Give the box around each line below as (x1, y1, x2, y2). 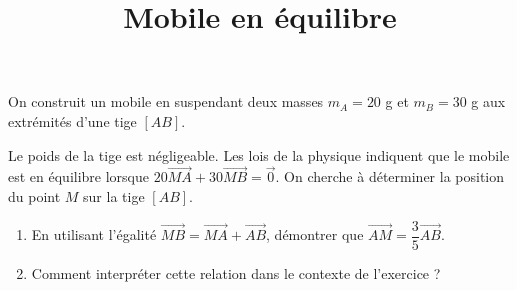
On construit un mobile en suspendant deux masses (8, 91, 324, 112)
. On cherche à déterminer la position (275, 166, 505, 187)
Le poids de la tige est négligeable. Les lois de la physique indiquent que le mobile (8, 144, 510, 165)
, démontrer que (266, 224, 364, 245)
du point (8, 185, 61, 206)
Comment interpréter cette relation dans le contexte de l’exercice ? (31, 262, 441, 283)
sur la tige (83, 185, 145, 206)
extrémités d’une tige (8, 110, 137, 131)
